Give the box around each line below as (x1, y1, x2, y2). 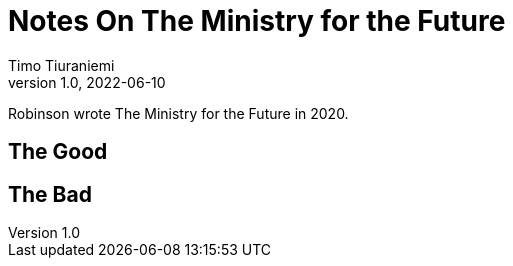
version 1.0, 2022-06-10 (8, 73, 166, 91)
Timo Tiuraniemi (8, 56, 115, 74)
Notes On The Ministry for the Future (8, 4, 506, 38)
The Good (8, 139, 108, 165)
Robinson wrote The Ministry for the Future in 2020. (8, 104, 349, 122)
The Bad (8, 181, 92, 207)
